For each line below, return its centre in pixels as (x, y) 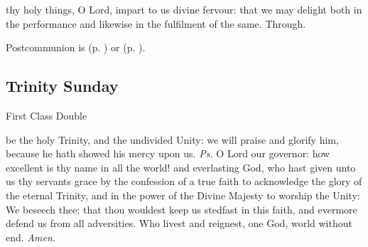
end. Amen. (31, 237)
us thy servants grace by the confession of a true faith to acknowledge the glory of (184, 181)
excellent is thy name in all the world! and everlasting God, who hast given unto (181, 167)
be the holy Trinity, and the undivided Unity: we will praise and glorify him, (172, 139)
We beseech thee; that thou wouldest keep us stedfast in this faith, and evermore (182, 209)
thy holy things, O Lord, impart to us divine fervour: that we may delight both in (184, 9)
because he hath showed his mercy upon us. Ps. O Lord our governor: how (168, 153)
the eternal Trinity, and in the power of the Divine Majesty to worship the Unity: (183, 195)
